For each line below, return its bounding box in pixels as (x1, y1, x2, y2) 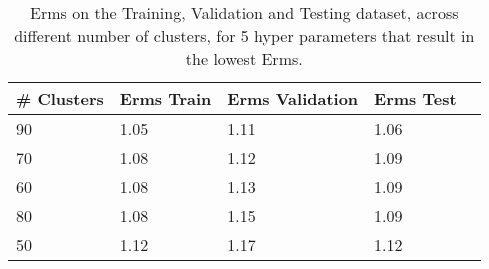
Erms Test (374, 87, 457, 110)
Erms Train (119, 87, 212, 110)
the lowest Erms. (185, 47, 303, 70)
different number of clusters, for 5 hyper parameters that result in (14, 24, 475, 47)
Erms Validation (227, 87, 359, 110)
